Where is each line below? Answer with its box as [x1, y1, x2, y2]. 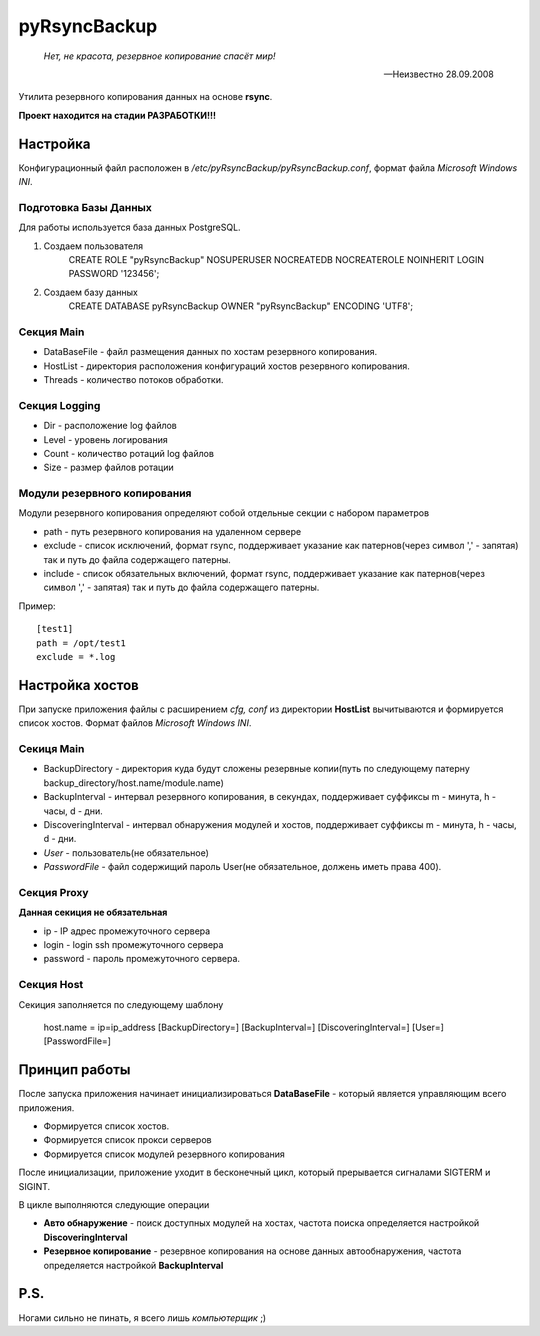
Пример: [18, 600, 56, 612]
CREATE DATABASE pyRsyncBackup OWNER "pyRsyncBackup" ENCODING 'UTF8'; [68, 300, 414, 312]
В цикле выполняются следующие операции [18, 1199, 210, 1211]
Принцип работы [18, 1061, 131, 1079]
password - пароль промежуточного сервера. [43, 953, 240, 965]
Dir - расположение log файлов [43, 420, 177, 432]
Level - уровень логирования [43, 433, 169, 445]
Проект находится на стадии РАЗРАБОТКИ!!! [18, 109, 217, 121]
